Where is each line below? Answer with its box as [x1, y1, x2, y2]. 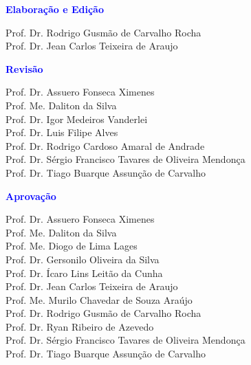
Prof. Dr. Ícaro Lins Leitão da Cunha [6, 265, 163, 280]
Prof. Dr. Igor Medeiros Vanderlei [6, 111, 148, 126]
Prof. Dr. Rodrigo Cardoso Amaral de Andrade [6, 138, 205, 153]
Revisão [6, 61, 43, 76]
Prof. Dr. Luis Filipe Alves [6, 125, 118, 140]
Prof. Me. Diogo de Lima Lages [6, 239, 138, 253]
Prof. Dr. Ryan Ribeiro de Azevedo [6, 319, 154, 333]
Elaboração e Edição [6, 2, 104, 16]
